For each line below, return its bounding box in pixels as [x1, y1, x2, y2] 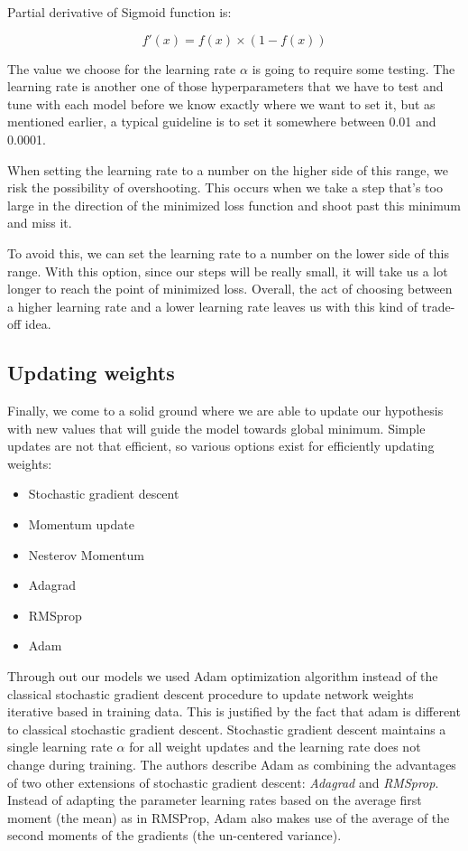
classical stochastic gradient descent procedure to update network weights [7, 684, 414, 703]
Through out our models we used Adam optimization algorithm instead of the [7, 667, 438, 686]
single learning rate [7, 737, 113, 756]
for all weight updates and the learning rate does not [129, 737, 421, 756]
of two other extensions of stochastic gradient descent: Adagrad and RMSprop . [7, 772, 439, 791]
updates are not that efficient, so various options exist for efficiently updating [7, 436, 435, 455]
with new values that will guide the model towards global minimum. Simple [7, 418, 426, 437]
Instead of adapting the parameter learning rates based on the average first [7, 790, 422, 809]
